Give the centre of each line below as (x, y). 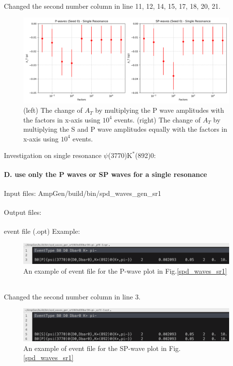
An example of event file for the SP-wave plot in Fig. (102, 348)
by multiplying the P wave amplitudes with (160, 110)
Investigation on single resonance (53, 155)
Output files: (23, 212)
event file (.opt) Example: (42, 231)
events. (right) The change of (158, 119)
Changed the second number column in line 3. (72, 296)
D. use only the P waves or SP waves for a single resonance (106, 174)
